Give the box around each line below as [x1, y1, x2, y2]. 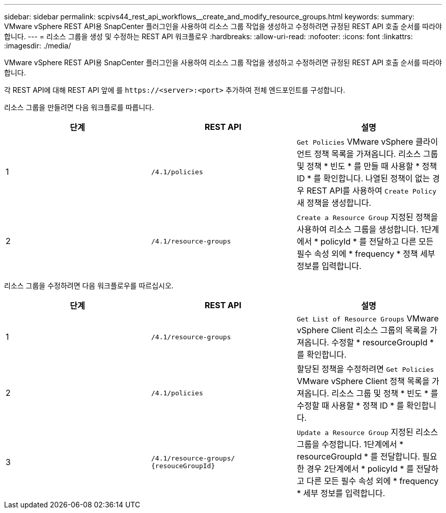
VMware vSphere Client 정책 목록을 [296, 376, 430, 386]
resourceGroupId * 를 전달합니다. [296, 451, 420, 462]
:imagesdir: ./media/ [4, 41, 71, 50]
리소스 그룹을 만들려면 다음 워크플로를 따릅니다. [4, 103, 154, 112]
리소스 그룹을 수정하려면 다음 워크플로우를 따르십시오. [4, 281, 174, 290]
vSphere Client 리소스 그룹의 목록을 [296, 325, 428, 335]
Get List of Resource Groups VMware [296, 313, 439, 323]
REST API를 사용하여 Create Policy [306, 185, 437, 196]
